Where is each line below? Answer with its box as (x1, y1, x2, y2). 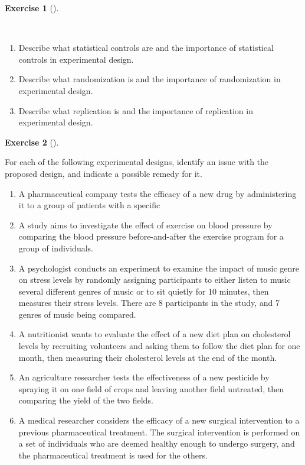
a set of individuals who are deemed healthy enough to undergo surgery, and (18, 437, 295, 450)
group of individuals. (18, 241, 93, 254)
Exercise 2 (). (5, 135, 59, 148)
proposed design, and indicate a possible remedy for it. (5, 167, 202, 179)
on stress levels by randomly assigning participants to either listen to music (18, 273, 291, 286)
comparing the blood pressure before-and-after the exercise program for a (18, 230, 284, 243)
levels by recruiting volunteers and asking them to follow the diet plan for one (18, 340, 300, 352)
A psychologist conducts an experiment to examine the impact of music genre (18, 261, 299, 274)
